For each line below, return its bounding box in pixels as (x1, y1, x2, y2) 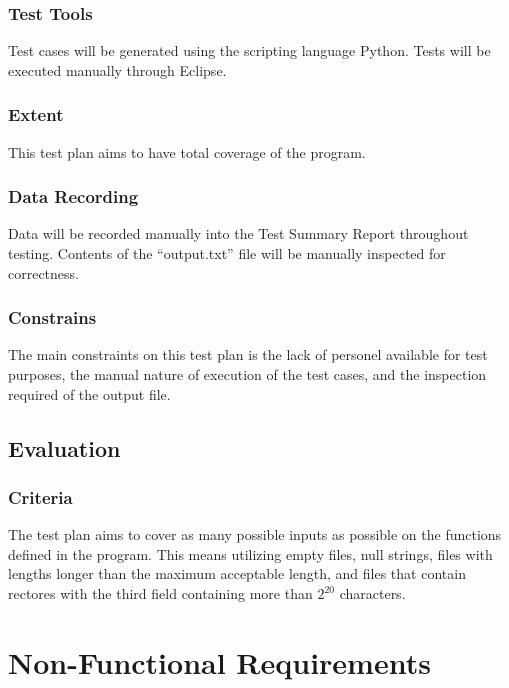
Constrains (8, 305, 97, 330)
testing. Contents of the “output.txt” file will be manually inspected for (8, 243, 446, 264)
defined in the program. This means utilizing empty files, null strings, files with (8, 543, 493, 564)
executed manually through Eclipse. (8, 59, 227, 80)
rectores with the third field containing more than (8, 583, 313, 603)
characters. (339, 583, 406, 603)
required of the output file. (8, 383, 171, 404)
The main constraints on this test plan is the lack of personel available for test (8, 344, 488, 365)
